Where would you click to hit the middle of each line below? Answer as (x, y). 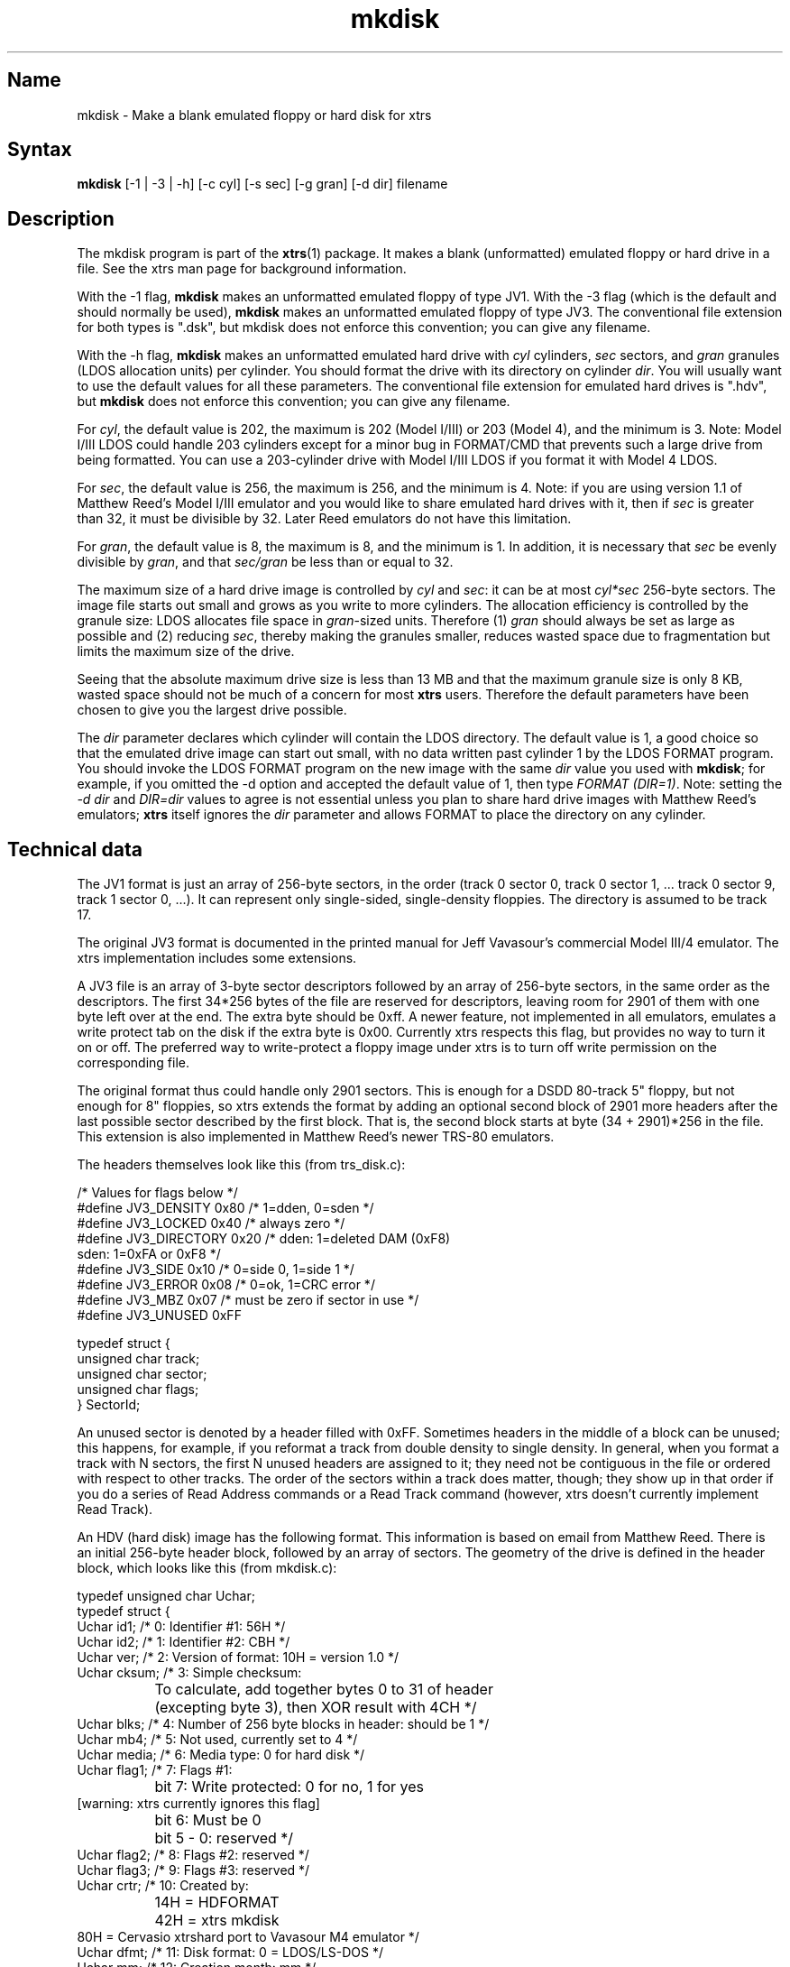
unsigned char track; (138, 1359)
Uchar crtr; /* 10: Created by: (163, 1886)
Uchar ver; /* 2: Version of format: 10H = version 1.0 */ (238, 1658)
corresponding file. (133, 1063)
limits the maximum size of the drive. (186, 651)
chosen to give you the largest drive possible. (212, 710)
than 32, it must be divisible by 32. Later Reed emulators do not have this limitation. (324, 519)
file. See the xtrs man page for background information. (242, 269)
